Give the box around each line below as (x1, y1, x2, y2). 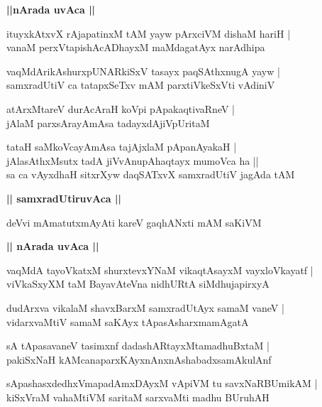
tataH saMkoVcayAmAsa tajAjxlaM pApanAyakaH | (6, 139, 237, 154)
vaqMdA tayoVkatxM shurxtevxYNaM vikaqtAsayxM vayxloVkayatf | (6, 262, 313, 277)
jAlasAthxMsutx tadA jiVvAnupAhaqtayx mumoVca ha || (6, 153, 259, 168)
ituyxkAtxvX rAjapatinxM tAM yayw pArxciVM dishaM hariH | (6, 26, 291, 40)
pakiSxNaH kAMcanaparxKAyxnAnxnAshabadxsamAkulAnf (6, 352, 272, 367)
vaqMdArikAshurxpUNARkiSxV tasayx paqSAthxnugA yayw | (6, 63, 280, 78)
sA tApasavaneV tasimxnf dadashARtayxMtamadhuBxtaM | (6, 338, 270, 353)
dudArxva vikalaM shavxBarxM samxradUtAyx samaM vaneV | (6, 300, 284, 315)
